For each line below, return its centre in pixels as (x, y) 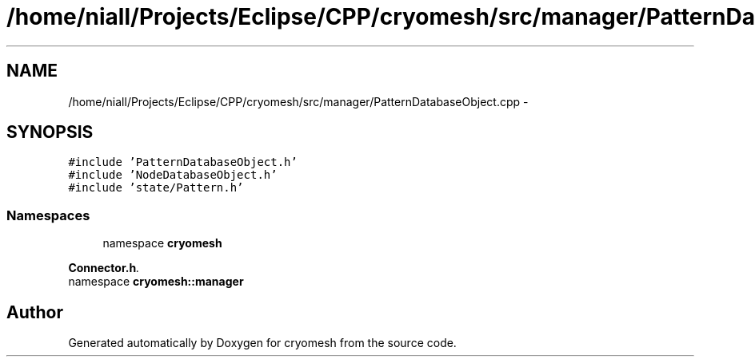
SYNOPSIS (50, 132)
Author (35, 312)
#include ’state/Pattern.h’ (156, 188)
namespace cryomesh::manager (156, 282)
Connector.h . (104, 268)
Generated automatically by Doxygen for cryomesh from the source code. (262, 343)
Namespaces (48, 215)
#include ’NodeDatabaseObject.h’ (173, 175)
